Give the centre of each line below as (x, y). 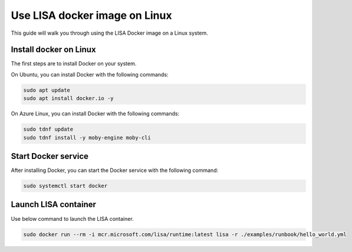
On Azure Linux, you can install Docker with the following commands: (95, 114)
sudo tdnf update (48, 129)
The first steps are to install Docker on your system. (74, 64)
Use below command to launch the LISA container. (72, 218)
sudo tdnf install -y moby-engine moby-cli (87, 137)
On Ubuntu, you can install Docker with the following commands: (90, 74)
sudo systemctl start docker (65, 186)
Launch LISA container (54, 205)
